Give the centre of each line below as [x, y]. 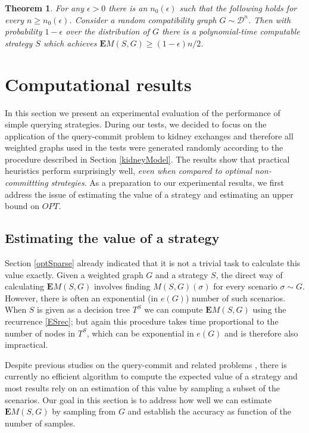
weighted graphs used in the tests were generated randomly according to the [144, 147]
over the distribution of [107, 31]
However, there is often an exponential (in [82, 298]
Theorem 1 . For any [44, 8]
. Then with [269, 19]
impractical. [26, 345]
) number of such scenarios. [235, 298]
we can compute [174, 309]
